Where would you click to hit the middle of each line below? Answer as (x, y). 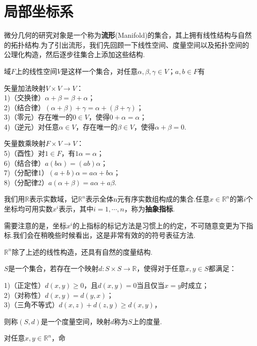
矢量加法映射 (25, 88)
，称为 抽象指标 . (150, 209)
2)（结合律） (25, 107)
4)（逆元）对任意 (32, 126)
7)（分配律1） (26, 173)
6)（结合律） (25, 163)
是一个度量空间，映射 (76, 321)
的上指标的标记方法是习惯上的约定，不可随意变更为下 (160, 225)
